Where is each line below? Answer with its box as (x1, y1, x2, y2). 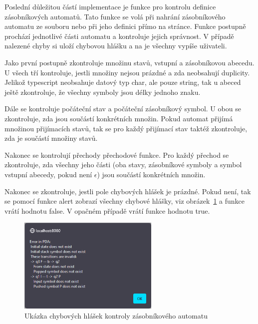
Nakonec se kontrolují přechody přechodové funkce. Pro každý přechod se (4, 149, 229, 160)
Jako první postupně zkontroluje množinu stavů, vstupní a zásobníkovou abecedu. (4, 57, 255, 67)
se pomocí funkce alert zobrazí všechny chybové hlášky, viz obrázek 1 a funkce (4, 196, 245, 206)
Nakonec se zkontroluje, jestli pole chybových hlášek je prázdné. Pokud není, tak (4, 186, 251, 196)
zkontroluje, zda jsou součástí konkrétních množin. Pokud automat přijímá (4, 113, 233, 123)
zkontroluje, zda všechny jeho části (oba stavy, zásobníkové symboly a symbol (4, 159, 242, 170)
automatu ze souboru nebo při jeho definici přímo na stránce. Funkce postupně (4, 21, 246, 31)
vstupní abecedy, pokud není (4, 169, 92, 179)
